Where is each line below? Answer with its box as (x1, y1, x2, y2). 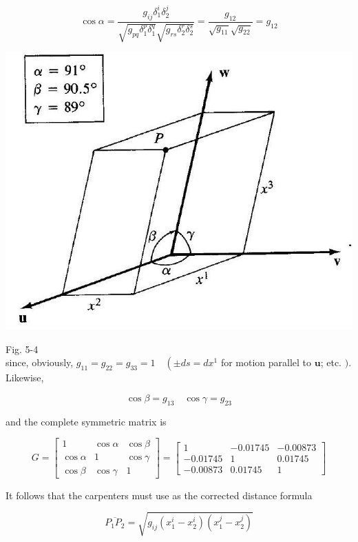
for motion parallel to (220, 355, 312, 370)
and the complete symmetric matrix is (6, 414, 167, 428)
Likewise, (6, 370, 44, 385)
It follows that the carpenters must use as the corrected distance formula (6, 488, 313, 502)
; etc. (320, 355, 342, 370)
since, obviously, (6, 355, 74, 370)
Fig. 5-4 (6, 341, 39, 356)
